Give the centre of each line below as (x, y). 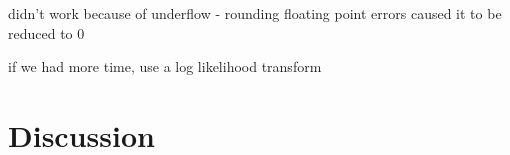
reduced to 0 (46, 32)
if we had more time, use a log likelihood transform (165, 66)
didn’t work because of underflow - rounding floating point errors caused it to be (255, 13)
